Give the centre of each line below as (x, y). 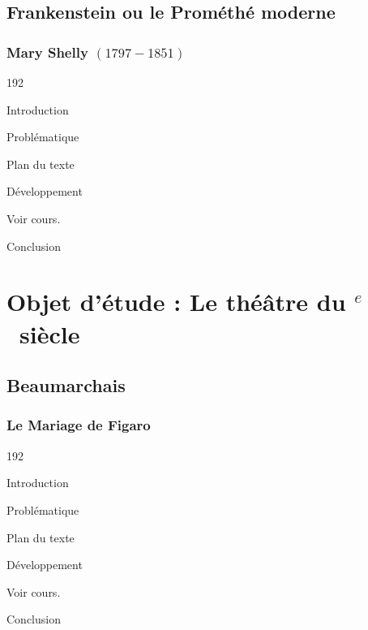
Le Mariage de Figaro (79, 425)
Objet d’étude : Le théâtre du (176, 302)
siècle (50, 333)
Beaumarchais (66, 385)
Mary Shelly (47, 52)
